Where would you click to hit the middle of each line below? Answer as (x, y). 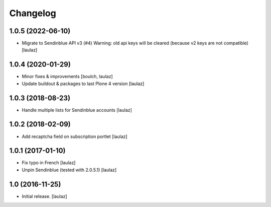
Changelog (33, 13)
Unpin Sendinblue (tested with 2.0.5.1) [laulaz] (69, 170)
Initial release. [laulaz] (44, 196)
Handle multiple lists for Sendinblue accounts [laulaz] (77, 110)
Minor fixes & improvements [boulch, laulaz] (67, 77)
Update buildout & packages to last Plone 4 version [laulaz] (83, 84)
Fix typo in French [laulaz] (49, 163)
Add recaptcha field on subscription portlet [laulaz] (75, 136)
